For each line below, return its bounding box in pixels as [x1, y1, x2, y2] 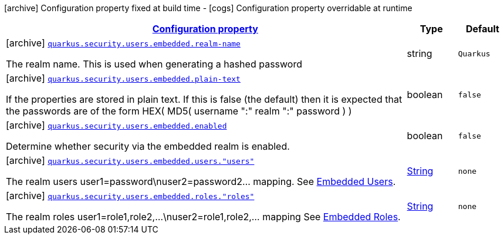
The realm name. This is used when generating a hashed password [6, 58, 302, 70]
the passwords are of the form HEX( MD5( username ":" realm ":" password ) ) [6, 105, 352, 117]
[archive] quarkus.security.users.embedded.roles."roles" [6, 190, 255, 201]
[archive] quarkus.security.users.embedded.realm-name [6, 37, 241, 49]
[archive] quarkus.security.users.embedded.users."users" [6, 154, 255, 166]
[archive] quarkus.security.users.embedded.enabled [6, 119, 227, 131]
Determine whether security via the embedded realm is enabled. [6, 140, 290, 152]
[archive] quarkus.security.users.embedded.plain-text [6, 72, 241, 84]
